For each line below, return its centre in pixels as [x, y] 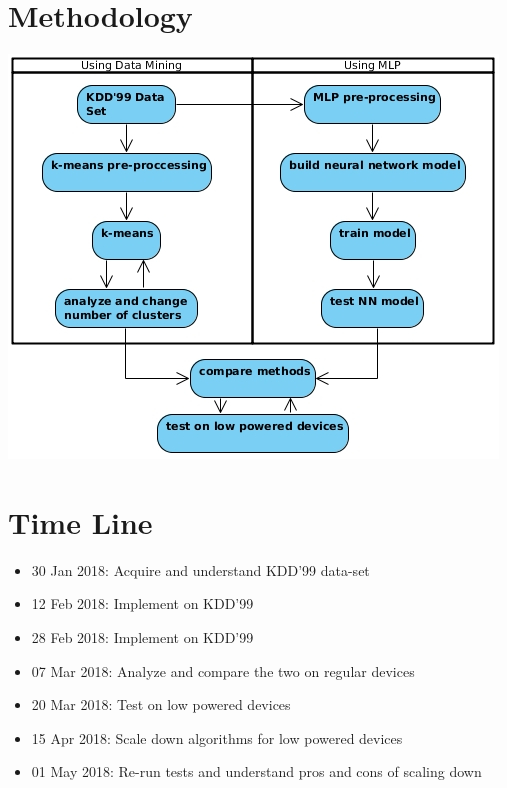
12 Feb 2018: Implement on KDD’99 [142, 603]
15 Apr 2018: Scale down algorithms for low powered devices [217, 737]
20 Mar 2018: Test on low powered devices [161, 704]
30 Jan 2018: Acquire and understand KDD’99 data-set [200, 569]
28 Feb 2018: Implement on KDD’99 [142, 637]
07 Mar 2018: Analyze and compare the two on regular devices [223, 670]
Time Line [80, 521]
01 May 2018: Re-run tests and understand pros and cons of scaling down [256, 771]
